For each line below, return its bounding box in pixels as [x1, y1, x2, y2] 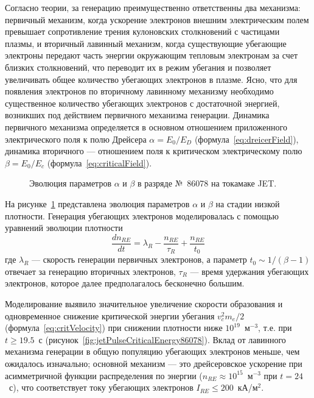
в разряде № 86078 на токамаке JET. [138, 177, 277, 190]
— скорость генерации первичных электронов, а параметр [32, 253, 247, 266]
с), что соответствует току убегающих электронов [9, 381, 194, 394]
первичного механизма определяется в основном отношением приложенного [5, 120, 287, 133]
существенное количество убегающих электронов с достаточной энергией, [5, 96, 280, 109]
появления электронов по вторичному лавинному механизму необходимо [5, 85, 274, 98]
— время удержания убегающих [190, 265, 309, 277]
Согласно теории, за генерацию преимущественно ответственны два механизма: [5, 1, 301, 13]
